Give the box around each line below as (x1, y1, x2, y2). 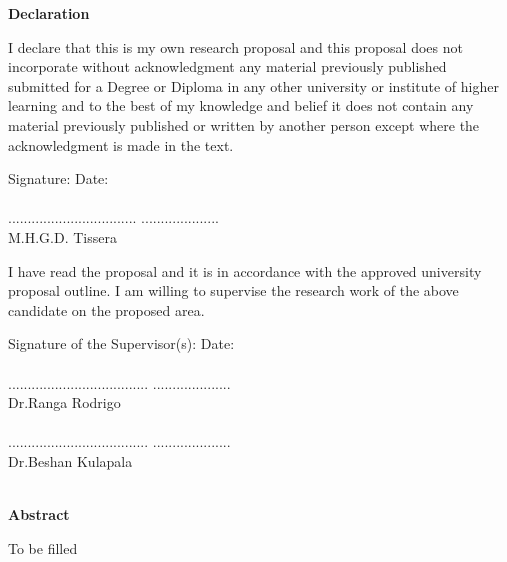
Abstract (8, 504, 70, 525)
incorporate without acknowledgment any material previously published (8, 56, 447, 77)
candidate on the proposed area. (8, 299, 205, 320)
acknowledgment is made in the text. (8, 134, 234, 155)
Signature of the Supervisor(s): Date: (8, 333, 235, 354)
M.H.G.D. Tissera (8, 226, 117, 247)
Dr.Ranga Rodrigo (8, 392, 121, 413)
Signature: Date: (8, 168, 109, 189)
